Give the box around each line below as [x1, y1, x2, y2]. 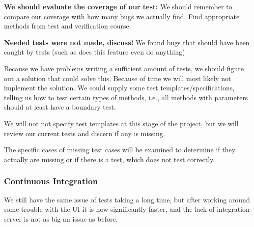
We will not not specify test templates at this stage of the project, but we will [4, 118, 239, 128]
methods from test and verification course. [4, 21, 131, 31]
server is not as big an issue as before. [4, 213, 118, 224]
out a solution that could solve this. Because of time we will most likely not [4, 73, 231, 83]
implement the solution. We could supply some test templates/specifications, [4, 83, 235, 93]
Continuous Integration [4, 175, 98, 187]
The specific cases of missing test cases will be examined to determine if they [4, 144, 236, 155]
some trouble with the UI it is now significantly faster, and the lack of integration [4, 204, 250, 214]
